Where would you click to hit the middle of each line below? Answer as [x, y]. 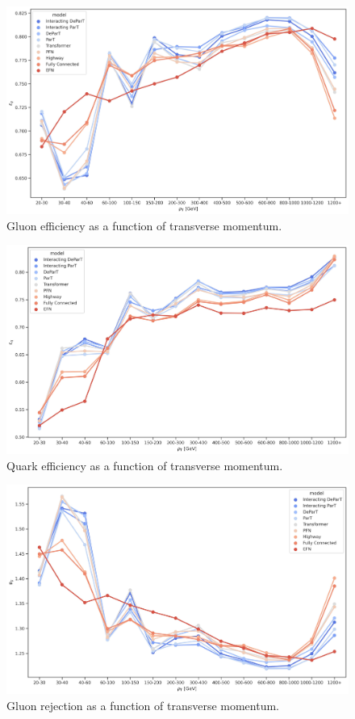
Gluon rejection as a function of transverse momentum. [143, 705]
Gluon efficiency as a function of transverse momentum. [144, 225]
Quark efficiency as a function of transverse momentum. [145, 465]
